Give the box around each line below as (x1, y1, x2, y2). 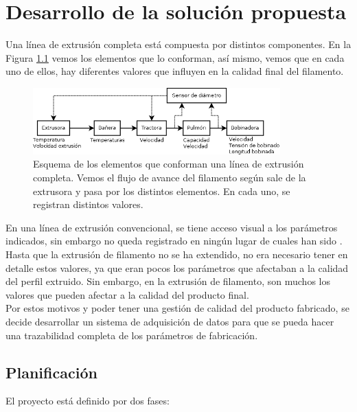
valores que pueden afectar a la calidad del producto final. (5, 287, 249, 301)
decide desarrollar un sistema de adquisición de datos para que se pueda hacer (5, 314, 334, 328)
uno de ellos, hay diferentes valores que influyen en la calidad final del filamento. (5, 64, 344, 78)
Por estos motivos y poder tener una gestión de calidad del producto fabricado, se (5, 301, 349, 315)
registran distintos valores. (33, 197, 143, 211)
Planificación (5, 361, 97, 382)
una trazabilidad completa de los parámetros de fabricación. (5, 328, 258, 342)
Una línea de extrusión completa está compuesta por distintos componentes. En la (5, 37, 352, 51)
